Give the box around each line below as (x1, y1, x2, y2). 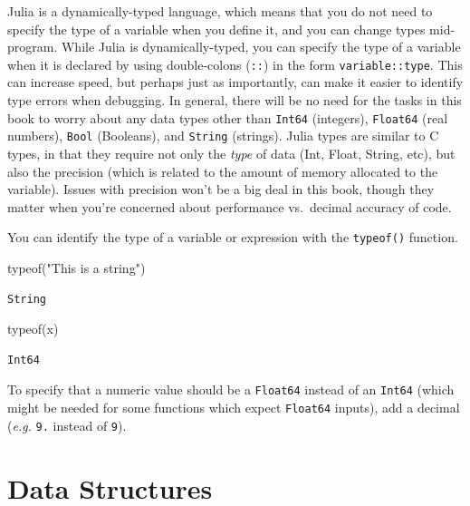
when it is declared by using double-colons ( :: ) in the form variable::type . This (7, 54, 463, 73)
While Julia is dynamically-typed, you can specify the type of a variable (61, 37, 461, 56)
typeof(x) (7, 319, 59, 338)
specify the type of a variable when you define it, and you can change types (7, 19, 426, 38)
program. (7, 37, 58, 56)
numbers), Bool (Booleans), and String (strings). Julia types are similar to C (7, 126, 439, 145)
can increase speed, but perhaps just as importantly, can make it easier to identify (7, 73, 464, 92)
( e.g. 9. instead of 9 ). (7, 415, 127, 434)
